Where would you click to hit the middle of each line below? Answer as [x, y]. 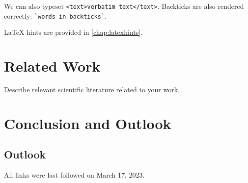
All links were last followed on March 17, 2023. [74, 175]
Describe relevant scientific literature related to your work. [92, 90]
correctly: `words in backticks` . [55, 15]
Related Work [52, 66]
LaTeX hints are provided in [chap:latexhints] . [73, 32]
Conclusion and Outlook [88, 123]
